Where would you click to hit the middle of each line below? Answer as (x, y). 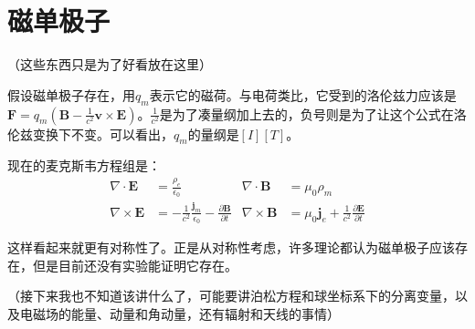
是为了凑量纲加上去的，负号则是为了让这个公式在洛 (313, 113)
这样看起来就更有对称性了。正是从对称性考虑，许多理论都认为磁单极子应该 (231, 247)
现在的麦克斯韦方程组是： (84, 165)
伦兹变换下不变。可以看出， (90, 134)
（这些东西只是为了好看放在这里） (110, 64)
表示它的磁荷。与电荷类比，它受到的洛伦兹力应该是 (303, 94)
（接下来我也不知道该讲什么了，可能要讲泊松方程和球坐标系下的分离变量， (231, 296)
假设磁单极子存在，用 (71, 94)
